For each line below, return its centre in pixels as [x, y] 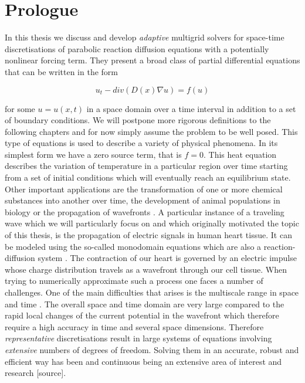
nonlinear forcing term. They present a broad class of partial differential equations [152, 60]
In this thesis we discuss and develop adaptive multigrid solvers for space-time [145, 37]
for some [20, 108]
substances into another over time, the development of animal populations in [143, 200]
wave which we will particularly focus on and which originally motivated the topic [152, 223]
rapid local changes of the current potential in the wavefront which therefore [142, 315]
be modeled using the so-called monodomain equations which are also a [133, 246]
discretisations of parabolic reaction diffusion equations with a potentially [137, 48]
